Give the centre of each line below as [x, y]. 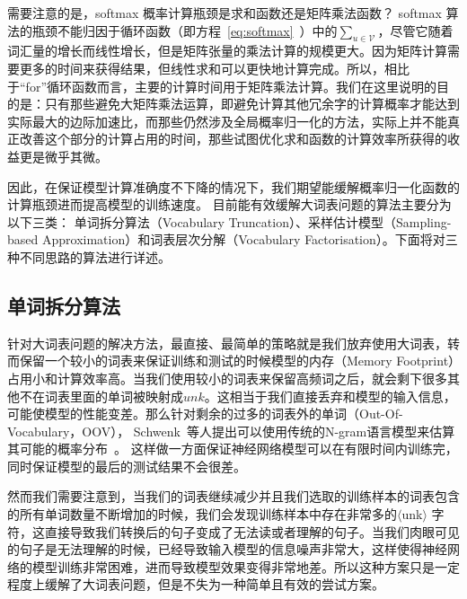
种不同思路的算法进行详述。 [89, 256]
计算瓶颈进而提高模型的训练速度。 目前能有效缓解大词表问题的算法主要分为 [229, 204]
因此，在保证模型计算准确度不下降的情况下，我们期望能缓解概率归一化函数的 [233, 186]
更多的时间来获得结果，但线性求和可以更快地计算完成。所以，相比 [214, 68]
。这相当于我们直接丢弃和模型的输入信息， [330, 396]
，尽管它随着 [415, 30]
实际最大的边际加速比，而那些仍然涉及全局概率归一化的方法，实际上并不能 [227, 121]
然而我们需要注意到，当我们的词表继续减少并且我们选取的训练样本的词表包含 [233, 496]
